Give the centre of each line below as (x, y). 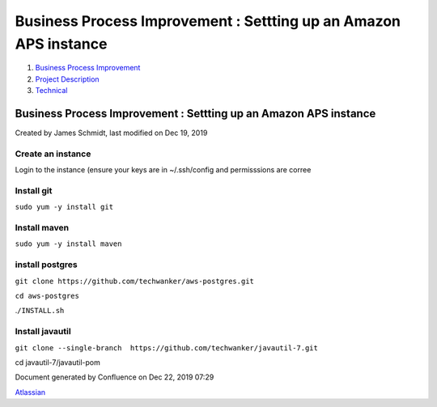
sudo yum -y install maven (68, 244)
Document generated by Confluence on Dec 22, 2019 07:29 (115, 377)
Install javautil (43, 332)
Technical (51, 91)
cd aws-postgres (47, 296)
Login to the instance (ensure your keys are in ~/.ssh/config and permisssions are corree (163, 170)
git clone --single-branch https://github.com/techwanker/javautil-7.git (167, 348)
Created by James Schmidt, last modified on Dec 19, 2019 (111, 133)
